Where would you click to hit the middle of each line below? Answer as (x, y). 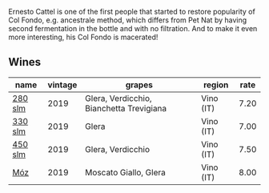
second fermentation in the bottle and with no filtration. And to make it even (133, 28)
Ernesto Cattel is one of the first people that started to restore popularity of (132, 12)
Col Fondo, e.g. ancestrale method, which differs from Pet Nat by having (128, 20)
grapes (139, 85)
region (216, 85)
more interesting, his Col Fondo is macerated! (83, 37)
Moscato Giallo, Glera (125, 172)
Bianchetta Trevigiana (126, 108)
